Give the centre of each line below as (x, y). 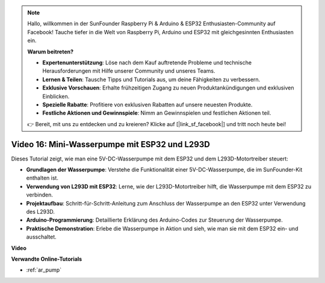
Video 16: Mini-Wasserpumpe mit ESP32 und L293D (110, 144)
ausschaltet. (41, 237)
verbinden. (40, 195)
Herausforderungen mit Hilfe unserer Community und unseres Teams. (129, 71)
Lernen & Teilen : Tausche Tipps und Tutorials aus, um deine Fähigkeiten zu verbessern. (151, 79)
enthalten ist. (42, 178)
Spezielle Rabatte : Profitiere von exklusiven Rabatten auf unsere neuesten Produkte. (147, 105)
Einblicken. (56, 96)
